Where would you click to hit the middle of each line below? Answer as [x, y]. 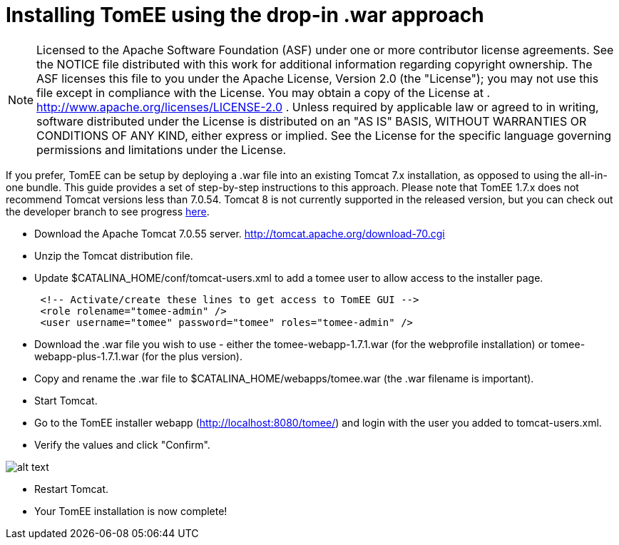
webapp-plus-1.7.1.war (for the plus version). [138, 356]
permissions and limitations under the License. [162, 149]
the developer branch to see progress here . [108, 211]
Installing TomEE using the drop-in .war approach [245, 15]
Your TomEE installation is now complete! [131, 511]
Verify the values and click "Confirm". [122, 444]
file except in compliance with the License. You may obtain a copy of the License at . [263, 92]
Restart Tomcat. [72, 489]
